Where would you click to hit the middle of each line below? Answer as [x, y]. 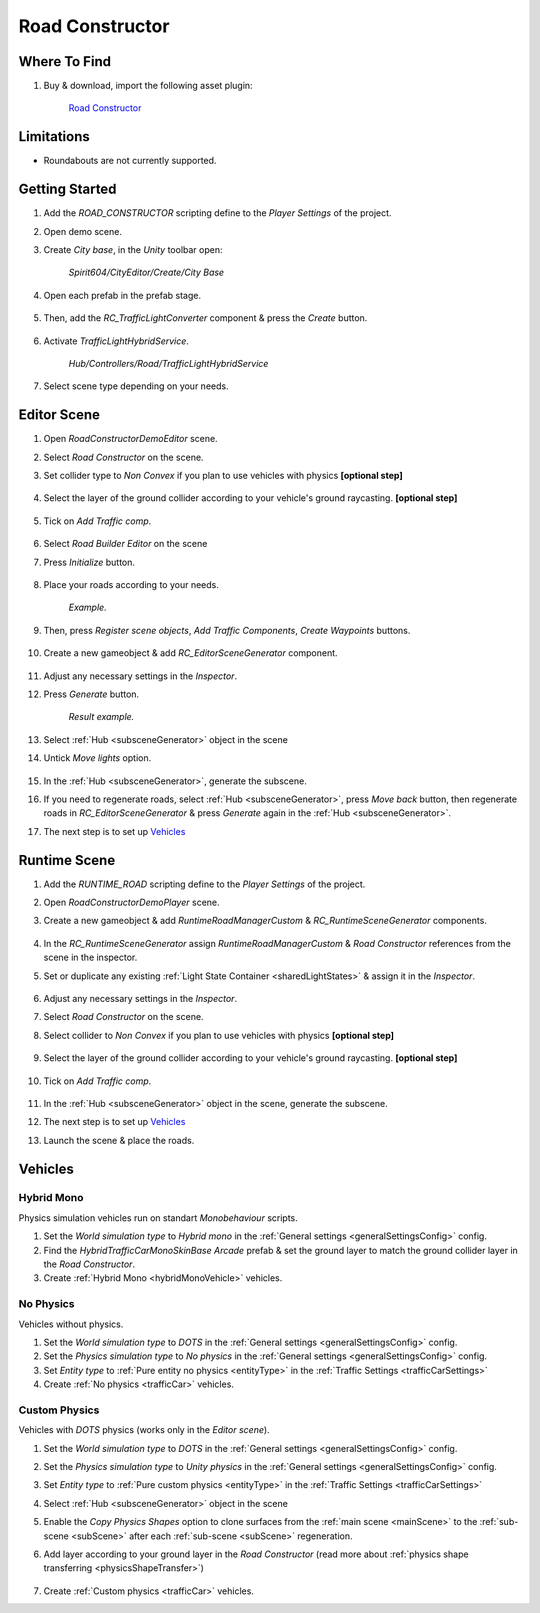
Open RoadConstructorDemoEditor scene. [131, 439]
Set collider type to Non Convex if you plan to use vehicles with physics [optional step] [223, 476]
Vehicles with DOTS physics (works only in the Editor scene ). [144, 1430]
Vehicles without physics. [71, 1324]
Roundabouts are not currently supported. [130, 161]
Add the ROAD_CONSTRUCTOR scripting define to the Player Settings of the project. [217, 213]
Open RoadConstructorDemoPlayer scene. [131, 902]
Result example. [101, 717]
